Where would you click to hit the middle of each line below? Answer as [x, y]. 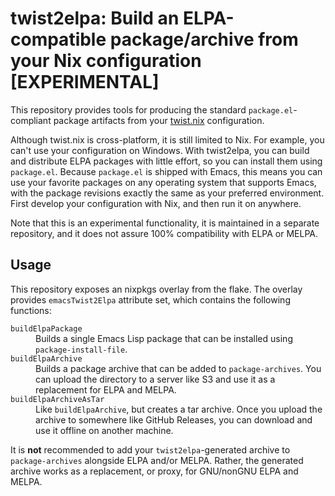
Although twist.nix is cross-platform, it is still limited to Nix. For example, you [167, 139]
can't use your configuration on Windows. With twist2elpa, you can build [160, 150]
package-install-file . [81, 349]
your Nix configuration [106, 61]
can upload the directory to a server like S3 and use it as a [155, 379]
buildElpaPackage [46, 328]
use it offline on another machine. [104, 430]
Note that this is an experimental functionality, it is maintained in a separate [165, 223]
